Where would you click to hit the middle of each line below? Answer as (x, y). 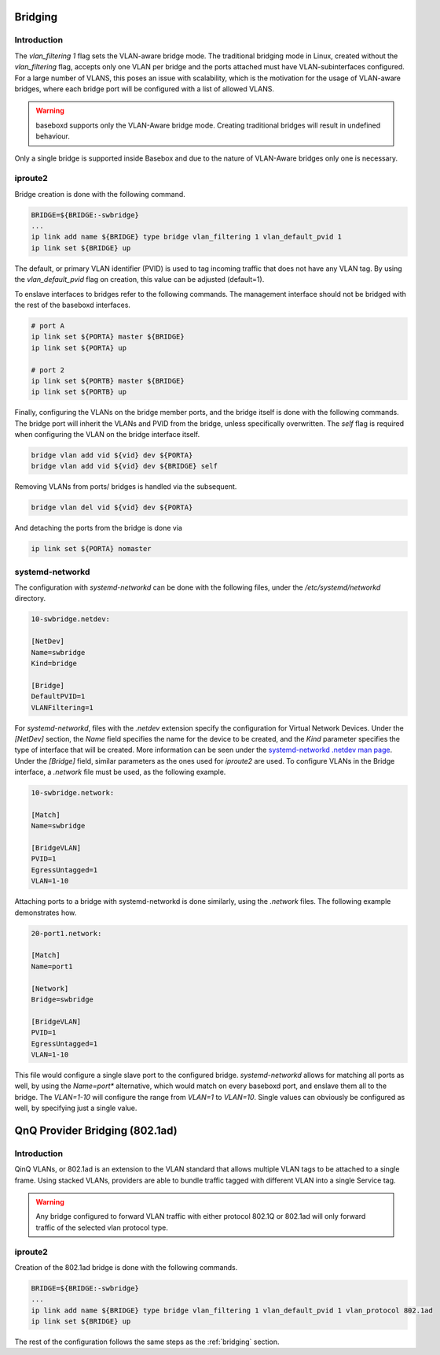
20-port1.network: (66, 933)
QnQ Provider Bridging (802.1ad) (96, 1130)
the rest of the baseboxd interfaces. (73, 305)
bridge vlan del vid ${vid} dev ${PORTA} (112, 507)
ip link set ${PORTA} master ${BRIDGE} (108, 337)
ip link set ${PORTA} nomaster (92, 549)
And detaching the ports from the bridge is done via (98, 528)
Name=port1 (52, 966)
